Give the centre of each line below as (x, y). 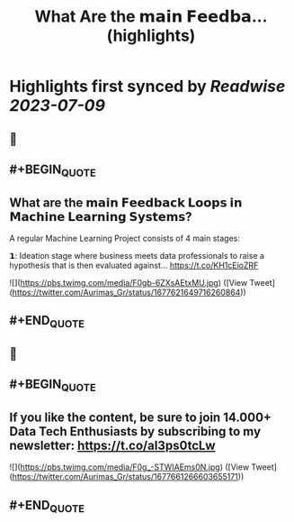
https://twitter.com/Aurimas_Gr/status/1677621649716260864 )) (129, 292)
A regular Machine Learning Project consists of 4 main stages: (125, 238)
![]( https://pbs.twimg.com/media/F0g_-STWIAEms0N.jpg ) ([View (129, 467)
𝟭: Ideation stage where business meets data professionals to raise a (137, 255)
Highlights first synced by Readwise (147, 87)
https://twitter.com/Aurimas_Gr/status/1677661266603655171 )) (128, 477)
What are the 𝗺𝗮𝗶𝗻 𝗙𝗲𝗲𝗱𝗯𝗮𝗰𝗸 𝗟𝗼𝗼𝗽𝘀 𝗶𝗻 (126, 202)
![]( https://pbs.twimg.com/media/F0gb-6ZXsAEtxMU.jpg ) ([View (129, 282)
